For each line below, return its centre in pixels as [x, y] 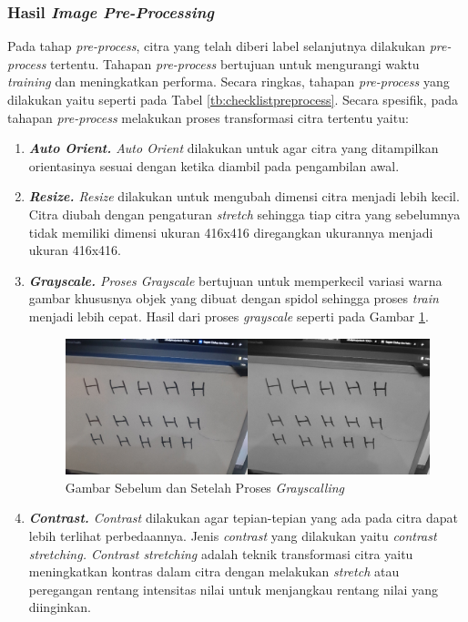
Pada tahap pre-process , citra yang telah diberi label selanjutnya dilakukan [217, 46]
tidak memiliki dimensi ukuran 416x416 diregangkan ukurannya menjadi [231, 232]
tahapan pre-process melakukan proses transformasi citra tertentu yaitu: [208, 117]
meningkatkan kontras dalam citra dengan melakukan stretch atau [214, 571]
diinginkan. [60, 607]
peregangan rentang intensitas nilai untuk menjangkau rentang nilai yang [233, 589]
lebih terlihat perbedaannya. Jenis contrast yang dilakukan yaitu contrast [233, 535]
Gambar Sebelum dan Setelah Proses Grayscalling [204, 487]
